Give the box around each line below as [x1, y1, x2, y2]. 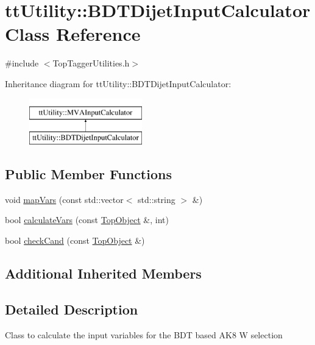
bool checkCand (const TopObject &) [5, 234, 145, 247]
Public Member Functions [5, 165, 172, 183]
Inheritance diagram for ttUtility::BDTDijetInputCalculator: [5, 77, 232, 90]
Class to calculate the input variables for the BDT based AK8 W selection [5, 328, 283, 341]
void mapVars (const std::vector [5, 193, 124, 205]
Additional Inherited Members [5, 264, 202, 283]
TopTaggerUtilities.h [52, 57, 130, 69]
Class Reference [5, 21, 141, 46]
